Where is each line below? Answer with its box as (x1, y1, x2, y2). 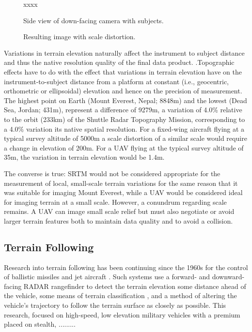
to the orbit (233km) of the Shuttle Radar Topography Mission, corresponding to (4, 114, 245, 124)
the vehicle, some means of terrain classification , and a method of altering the (4, 290, 237, 301)
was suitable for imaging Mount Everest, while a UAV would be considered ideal (4, 187, 243, 197)
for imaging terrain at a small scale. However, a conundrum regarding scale (4, 196, 227, 207)
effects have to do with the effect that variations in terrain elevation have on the (4, 66, 242, 76)
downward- (212, 272, 245, 282)
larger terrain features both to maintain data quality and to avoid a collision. (4, 215, 233, 226)
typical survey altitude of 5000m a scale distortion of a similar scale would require (4, 133, 247, 143)
